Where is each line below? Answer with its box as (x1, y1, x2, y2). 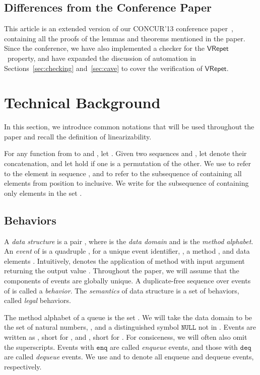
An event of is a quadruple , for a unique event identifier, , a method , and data (4, 246, 250, 256)
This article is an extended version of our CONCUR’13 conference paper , (4, 23, 233, 34)
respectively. (4, 361, 42, 371)
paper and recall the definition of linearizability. (4, 131, 152, 141)
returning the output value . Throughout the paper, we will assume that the (4, 265, 239, 276)
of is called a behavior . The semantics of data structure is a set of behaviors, (4, 285, 239, 295)
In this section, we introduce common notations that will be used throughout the (4, 121, 254, 132)
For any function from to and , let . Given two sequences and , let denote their (4, 148, 247, 159)
